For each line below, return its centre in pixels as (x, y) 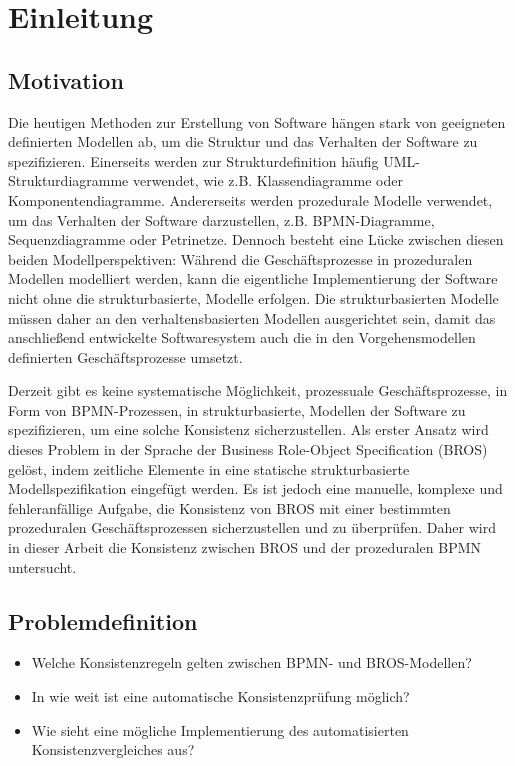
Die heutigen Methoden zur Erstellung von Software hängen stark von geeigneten (257, 121)
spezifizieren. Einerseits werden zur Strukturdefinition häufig (193, 160)
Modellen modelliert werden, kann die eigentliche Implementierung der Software (253, 278)
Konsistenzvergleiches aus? (113, 749)
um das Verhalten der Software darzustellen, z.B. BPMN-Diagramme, (221, 219)
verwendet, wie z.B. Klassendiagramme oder (267, 180)
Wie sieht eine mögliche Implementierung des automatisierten (220, 729)
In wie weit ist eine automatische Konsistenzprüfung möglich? (220, 696)
